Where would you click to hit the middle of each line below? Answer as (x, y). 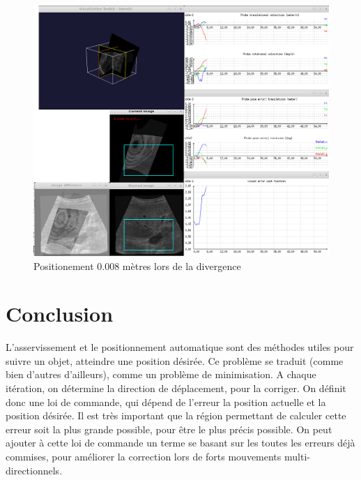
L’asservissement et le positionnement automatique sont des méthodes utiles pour (180, 347)
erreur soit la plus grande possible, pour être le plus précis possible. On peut (169, 429)
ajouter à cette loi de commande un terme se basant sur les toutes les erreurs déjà (180, 443)
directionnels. (34, 470)
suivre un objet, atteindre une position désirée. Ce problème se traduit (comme (175, 360)
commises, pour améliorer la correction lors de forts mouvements (144, 457)
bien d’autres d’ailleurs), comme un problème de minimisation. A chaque (161, 374)
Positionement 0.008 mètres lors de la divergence (137, 265)
